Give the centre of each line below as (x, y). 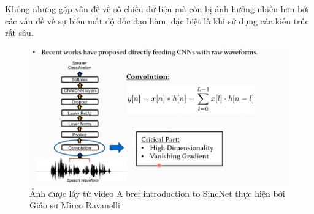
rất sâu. (19, 33)
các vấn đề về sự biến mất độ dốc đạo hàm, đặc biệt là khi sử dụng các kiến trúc (157, 20)
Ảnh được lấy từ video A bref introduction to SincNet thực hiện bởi (157, 193)
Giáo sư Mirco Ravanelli (75, 205)
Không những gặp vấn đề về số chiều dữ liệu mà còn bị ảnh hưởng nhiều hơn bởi (157, 9)
